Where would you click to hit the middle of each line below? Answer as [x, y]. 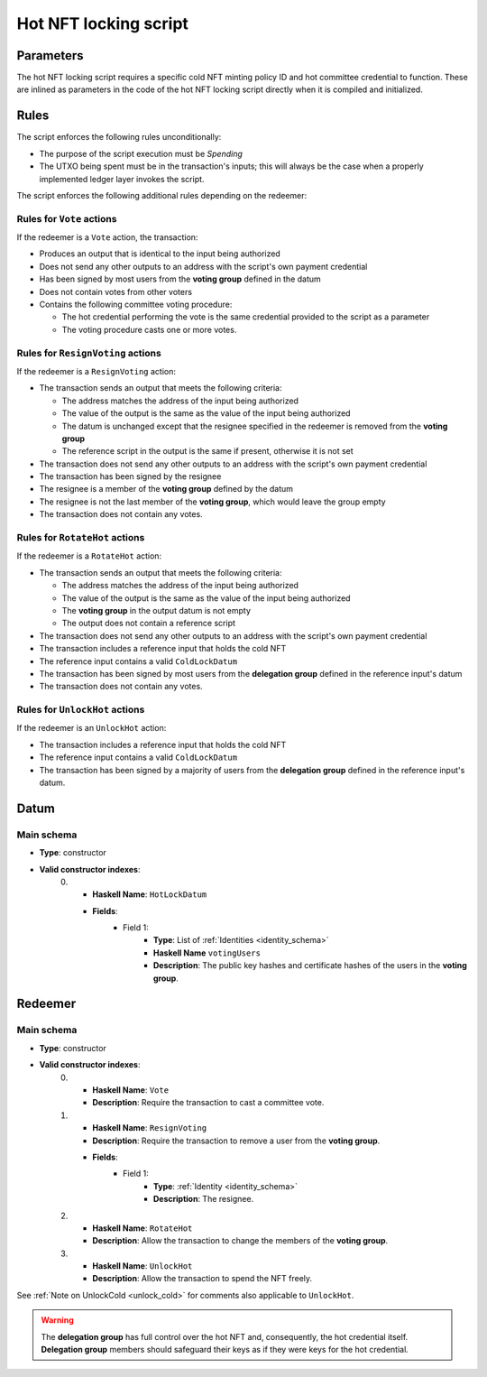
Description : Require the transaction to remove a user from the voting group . [236, 1141]
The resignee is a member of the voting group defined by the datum [166, 489]
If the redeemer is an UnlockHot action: [92, 728]
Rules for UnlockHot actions [81, 710]
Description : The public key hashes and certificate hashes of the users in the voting [311, 966]
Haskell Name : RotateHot [142, 1228]
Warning [57, 1320]
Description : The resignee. [204, 1199]
